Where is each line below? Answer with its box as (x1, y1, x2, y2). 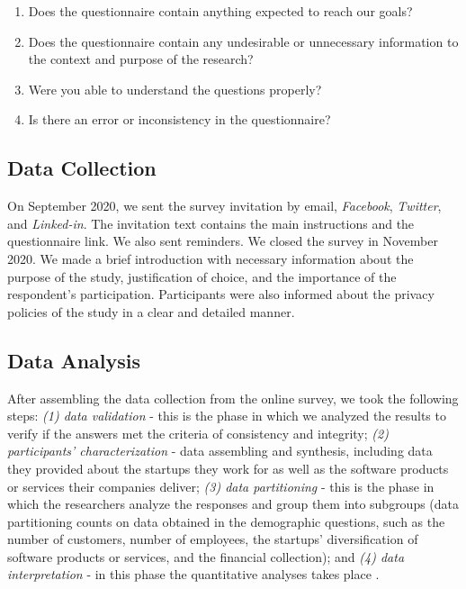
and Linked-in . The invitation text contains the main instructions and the (7, 213, 415, 232)
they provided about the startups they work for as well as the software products (7, 458, 449, 477)
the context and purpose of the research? (28, 50, 254, 68)
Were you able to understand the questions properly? (28, 79, 322, 98)
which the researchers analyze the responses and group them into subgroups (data (7, 494, 460, 513)
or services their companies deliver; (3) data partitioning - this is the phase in (7, 476, 435, 495)
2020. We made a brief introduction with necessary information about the (7, 249, 414, 267)
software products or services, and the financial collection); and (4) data (7, 547, 405, 566)
